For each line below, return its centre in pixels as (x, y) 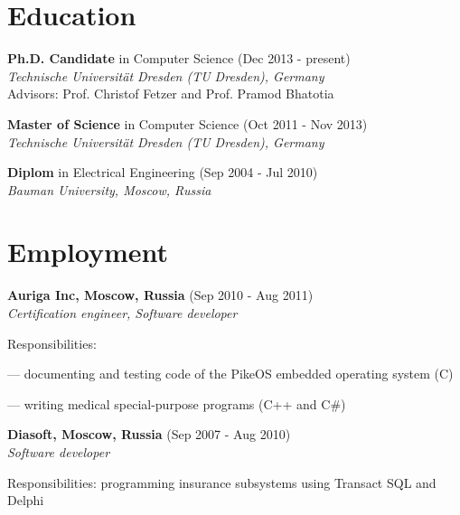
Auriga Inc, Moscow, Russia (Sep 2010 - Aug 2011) (160, 295)
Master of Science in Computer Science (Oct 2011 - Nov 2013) (188, 123)
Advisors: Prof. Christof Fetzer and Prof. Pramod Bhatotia (171, 94)
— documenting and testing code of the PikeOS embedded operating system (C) (230, 374)
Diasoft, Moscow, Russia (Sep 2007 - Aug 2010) (149, 434)
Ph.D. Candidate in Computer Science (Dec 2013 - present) (179, 58)
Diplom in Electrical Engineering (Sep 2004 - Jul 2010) (163, 172)
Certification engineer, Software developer (122, 313)
